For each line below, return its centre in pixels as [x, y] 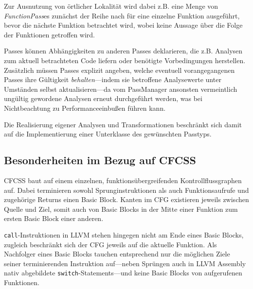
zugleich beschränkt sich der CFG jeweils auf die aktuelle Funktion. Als [110, 244]
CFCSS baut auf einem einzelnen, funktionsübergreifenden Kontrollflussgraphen [123, 180]
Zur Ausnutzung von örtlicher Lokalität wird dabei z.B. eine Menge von [111, 6]
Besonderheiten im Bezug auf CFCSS [100, 160]
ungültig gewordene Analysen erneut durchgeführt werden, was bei [103, 98]
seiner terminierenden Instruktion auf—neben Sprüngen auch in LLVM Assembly [125, 263]
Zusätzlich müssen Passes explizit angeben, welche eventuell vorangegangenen [119, 70]
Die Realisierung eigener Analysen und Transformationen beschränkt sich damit [123, 124]
